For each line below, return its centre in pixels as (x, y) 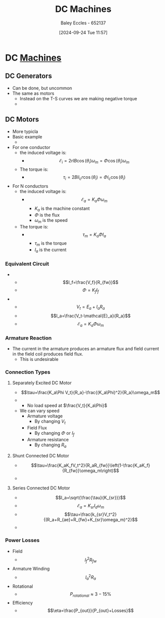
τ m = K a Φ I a (94, 235)
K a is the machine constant (62, 209)
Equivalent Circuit (27, 264)
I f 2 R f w (90, 560)
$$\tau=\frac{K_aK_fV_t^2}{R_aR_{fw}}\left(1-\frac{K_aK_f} (90, 465)
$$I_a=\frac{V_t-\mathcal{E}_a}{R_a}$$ (90, 316)
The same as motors (33, 93)
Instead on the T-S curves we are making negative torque (78, 98)
